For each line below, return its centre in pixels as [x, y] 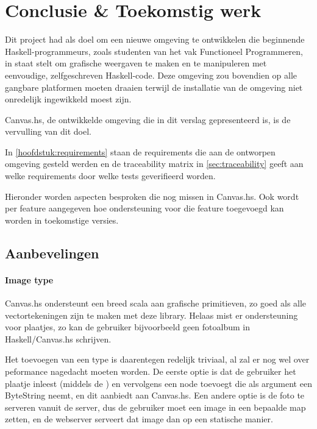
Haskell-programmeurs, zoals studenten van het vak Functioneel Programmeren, [154, 51]
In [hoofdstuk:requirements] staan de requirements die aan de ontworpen [140, 151]
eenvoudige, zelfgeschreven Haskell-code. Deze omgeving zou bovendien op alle [151, 75]
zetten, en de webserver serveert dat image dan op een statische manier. [139, 419]
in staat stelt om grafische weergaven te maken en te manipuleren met [136, 63]
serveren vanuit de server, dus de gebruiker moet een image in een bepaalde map [155, 407]
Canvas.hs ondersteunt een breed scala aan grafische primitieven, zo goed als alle [156, 303]
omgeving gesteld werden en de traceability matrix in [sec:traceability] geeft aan [154, 164]
